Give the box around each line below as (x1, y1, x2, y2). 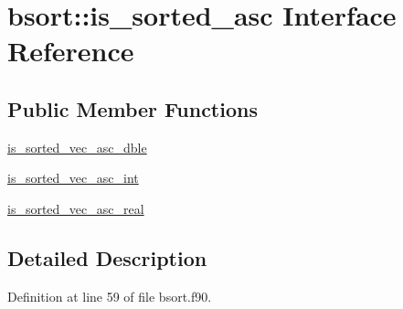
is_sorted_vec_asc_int (7, 168, 139, 187)
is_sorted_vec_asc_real (7, 198, 144, 218)
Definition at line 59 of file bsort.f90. (7, 286, 212, 305)
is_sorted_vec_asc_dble (7, 137, 147, 156)
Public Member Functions (7, 94, 258, 123)
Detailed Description (7, 243, 207, 272)
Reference (7, 32, 134, 69)
